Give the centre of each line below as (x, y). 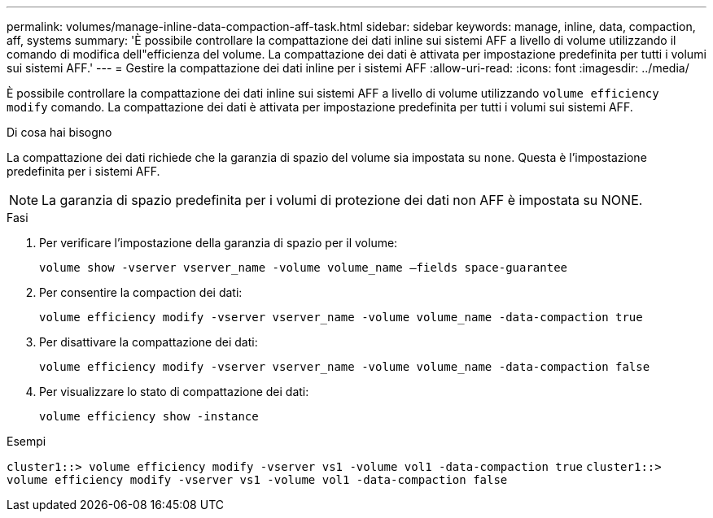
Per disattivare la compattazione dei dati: (149, 342)
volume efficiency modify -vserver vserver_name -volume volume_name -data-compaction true (341, 317)
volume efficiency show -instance (149, 416)
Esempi (26, 441)
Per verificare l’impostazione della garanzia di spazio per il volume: (219, 243)
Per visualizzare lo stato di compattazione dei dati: (174, 392)
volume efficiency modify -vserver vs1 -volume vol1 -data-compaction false (257, 480)
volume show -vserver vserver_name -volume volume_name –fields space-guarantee (304, 268)
